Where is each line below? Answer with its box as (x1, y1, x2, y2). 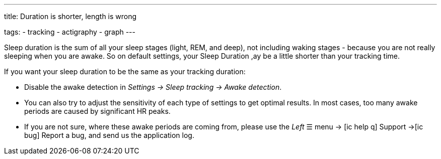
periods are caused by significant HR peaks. (24, 107, 171, 115)
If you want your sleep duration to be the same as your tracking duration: (4, 67, 246, 76)
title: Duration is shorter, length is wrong (4, 12, 137, 21)
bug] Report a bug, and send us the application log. (24, 131, 194, 139)
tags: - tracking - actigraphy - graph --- (4, 28, 135, 36)
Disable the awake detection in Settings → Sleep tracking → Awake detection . (24, 83, 282, 91)
